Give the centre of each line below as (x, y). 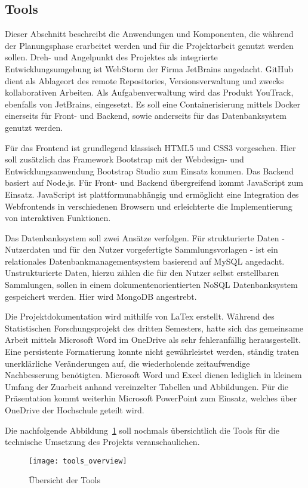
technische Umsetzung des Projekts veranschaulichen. (102, 442)
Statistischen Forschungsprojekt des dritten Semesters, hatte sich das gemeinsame (154, 328)
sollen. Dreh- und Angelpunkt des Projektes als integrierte (111, 57)
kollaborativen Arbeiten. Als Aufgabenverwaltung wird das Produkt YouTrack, (149, 92)
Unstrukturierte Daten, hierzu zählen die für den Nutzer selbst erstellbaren (142, 273)
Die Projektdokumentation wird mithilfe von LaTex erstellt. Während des (140, 316)
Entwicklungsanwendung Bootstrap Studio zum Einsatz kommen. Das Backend (149, 171)
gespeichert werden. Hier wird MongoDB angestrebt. (101, 296)
